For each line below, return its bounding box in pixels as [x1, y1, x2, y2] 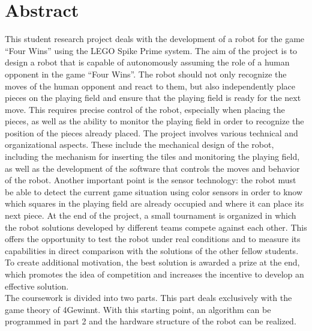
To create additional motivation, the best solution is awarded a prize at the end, [5, 256, 300, 269]
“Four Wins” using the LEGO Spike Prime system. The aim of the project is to [5, 44, 298, 56]
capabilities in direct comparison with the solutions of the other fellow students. [5, 244, 299, 257]
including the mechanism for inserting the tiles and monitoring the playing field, [5, 150, 300, 163]
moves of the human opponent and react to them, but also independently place [5, 79, 295, 92]
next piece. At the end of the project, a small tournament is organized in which [5, 209, 296, 222]
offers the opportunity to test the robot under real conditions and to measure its [5, 232, 301, 245]
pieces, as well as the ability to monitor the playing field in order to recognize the [5, 115, 304, 127]
